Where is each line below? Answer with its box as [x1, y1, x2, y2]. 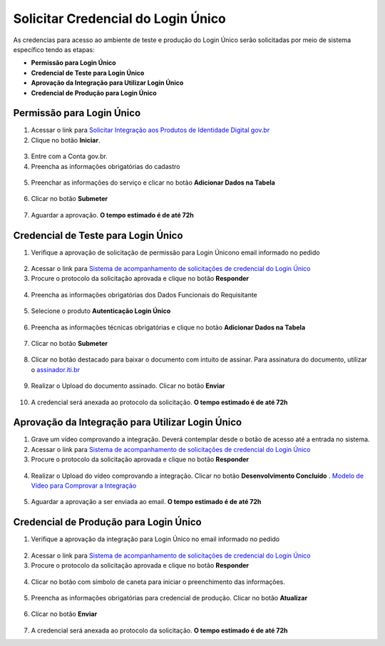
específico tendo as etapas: [13, 45, 96, 53]
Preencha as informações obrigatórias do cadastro [31, 162, 180, 170]
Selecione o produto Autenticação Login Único [31, 307, 171, 315]
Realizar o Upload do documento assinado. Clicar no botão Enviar [31, 381, 225, 390]
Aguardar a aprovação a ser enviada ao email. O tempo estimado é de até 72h [31, 498, 262, 506]
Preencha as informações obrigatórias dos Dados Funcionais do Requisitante [31, 290, 258, 299]
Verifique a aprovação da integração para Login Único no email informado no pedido [31, 535, 280, 543]
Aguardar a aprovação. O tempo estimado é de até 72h [31, 210, 194, 219]
